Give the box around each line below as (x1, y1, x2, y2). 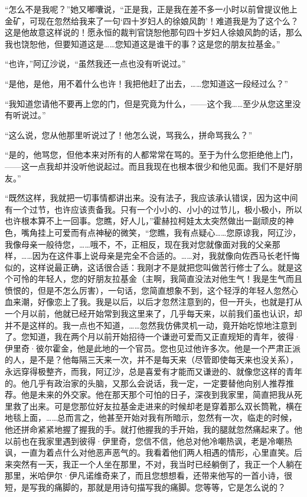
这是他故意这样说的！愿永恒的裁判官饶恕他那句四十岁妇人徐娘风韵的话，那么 (5, 26, 302, 38)
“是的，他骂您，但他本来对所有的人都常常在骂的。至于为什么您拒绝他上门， (5, 148, 298, 161)
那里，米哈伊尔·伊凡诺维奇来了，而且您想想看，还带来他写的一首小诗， (5, 469, 284, 482)
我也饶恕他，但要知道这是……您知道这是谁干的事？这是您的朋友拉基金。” (5, 37, 280, 50)
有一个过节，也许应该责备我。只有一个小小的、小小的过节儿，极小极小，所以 (5, 203, 302, 215)
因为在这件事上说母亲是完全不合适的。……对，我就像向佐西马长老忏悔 (32, 249, 300, 262)
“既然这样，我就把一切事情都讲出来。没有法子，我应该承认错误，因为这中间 (5, 191, 298, 204)
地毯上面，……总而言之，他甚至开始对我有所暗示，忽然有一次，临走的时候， (5, 411, 297, 424)
